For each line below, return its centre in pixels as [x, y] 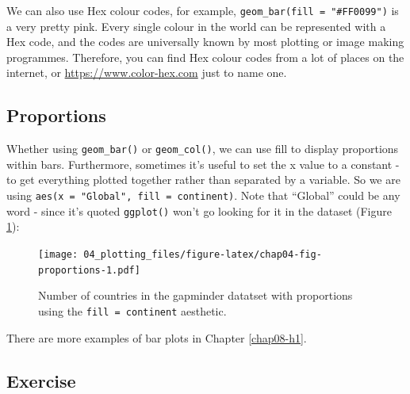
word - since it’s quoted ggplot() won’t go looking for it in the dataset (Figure [199, 210]
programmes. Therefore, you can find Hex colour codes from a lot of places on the [205, 57]
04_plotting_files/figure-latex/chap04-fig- [203, 254]
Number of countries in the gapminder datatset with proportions [195, 295]
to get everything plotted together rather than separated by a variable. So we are [203, 180]
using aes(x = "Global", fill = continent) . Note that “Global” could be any [203, 195]
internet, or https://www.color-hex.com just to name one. [147, 73]
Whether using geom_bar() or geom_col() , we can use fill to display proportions [203, 149]
